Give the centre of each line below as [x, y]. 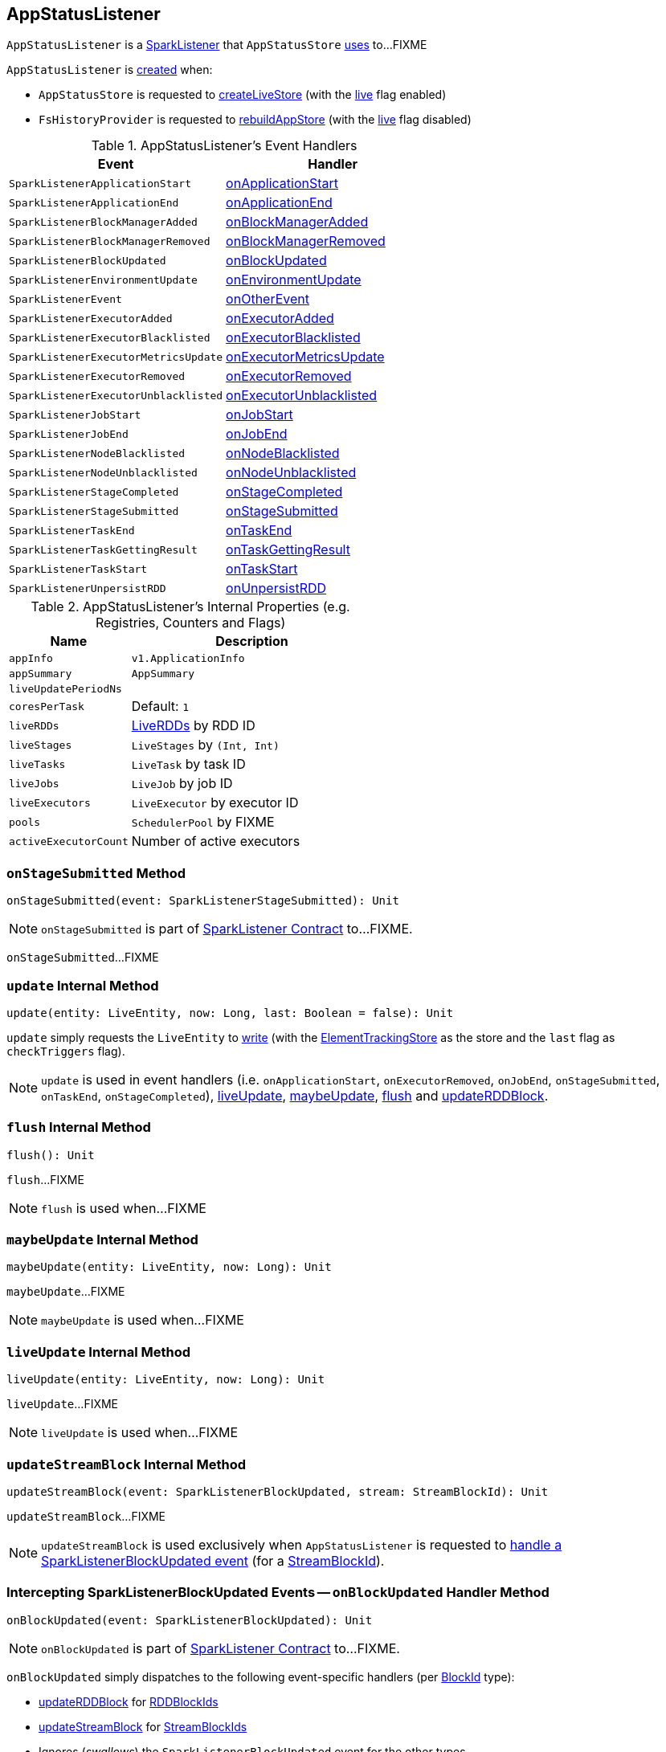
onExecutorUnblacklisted [302, 396]
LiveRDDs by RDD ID [193, 726]
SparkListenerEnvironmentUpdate [103, 280]
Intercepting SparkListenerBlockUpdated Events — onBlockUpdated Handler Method [278, 1593]
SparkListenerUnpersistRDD [88, 588]
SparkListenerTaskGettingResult [103, 549]
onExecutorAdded [280, 319]
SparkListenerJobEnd [69, 434]
